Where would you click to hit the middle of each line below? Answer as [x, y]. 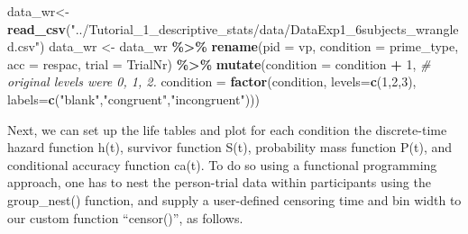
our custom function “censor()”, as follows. [125, 217]
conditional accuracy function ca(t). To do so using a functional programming [222, 164]
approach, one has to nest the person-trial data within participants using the [219, 182]
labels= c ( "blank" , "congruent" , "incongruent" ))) [133, 99]
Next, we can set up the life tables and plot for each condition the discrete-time [227, 129]
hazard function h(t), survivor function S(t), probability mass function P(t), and [230, 147]
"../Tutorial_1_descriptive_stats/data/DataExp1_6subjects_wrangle [265, 28]
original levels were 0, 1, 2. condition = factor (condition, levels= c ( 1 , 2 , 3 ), [212, 81]
